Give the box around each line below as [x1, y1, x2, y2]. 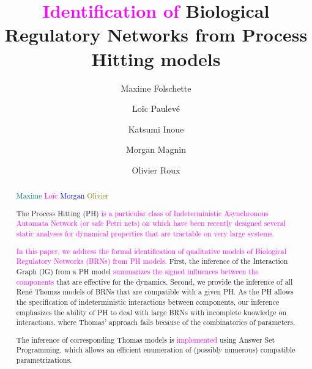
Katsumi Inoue [128, 122, 184, 135]
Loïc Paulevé [132, 102, 180, 115]
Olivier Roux [132, 163, 180, 176]
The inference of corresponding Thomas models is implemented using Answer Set [16, 334, 275, 345]
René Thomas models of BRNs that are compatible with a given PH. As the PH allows [16, 287, 294, 297]
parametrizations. [16, 355, 72, 365]
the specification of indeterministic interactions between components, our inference [16, 296, 280, 307]
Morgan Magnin [125, 143, 187, 156]
